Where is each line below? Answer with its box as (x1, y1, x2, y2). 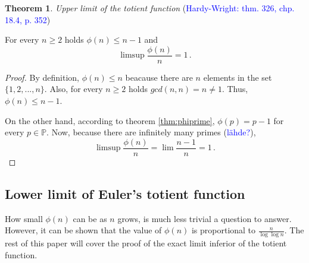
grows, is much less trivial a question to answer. (117, 212, 292, 224)
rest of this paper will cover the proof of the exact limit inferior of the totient (5, 237, 287, 249)
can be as (73, 212, 107, 224)
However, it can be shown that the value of (5, 224, 162, 236)
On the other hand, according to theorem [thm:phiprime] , (5, 114, 215, 126)
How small (5, 212, 43, 224)
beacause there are (125, 71, 193, 83)
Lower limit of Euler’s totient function (5, 184, 245, 202)
